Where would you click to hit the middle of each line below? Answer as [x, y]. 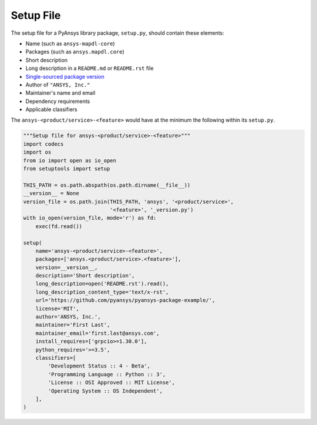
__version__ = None [51, 193]
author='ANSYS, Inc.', [68, 317]
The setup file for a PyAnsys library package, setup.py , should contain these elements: [117, 33]
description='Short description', [85, 276]
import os [37, 152]
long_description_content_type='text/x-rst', [102, 292]
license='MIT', [57, 308]
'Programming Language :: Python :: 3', [107, 374]
